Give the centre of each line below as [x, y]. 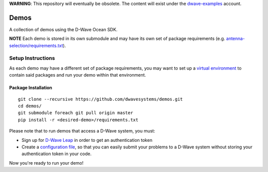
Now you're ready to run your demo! [46, 163]
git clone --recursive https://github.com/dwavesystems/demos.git [100, 99]
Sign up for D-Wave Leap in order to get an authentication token [87, 140]
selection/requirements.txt [36, 45]
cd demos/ [30, 106]
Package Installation [31, 88]
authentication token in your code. [57, 154]
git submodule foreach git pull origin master [76, 113]
